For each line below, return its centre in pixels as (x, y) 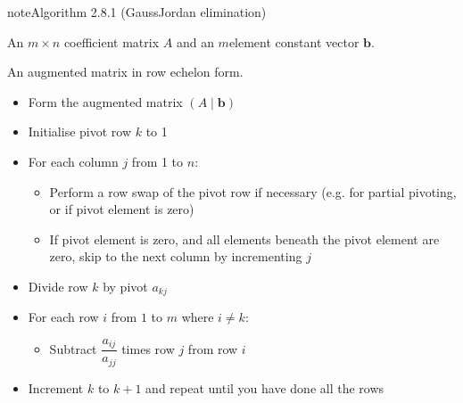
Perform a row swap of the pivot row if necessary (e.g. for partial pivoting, (253, 191)
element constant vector (294, 41)
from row (213, 348)
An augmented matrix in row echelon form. (125, 72)
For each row (63, 317)
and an (195, 41)
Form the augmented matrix (105, 101)
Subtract (73, 348)
